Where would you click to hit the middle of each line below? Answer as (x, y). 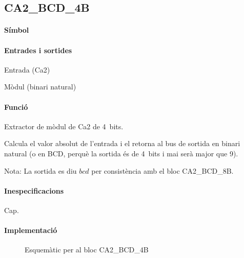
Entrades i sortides (38, 50)
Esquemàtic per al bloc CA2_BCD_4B (87, 250)
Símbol (17, 30)
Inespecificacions (34, 190)
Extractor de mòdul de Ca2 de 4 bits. (64, 126)
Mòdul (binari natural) (40, 87)
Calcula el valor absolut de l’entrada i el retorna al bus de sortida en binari (122, 143)
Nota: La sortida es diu (40, 170)
